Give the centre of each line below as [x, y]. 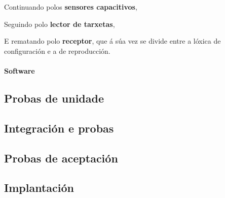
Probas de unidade [54, 98]
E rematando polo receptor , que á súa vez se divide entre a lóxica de [113, 41]
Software [20, 70]
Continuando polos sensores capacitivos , [71, 7]
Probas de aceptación [61, 158]
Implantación [39, 188]
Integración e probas [59, 128]
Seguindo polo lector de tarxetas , [60, 24]
